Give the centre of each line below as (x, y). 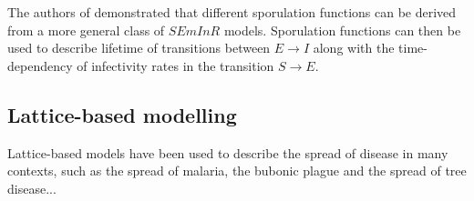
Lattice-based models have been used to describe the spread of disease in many (228, 152)
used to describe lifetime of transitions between (139, 48)
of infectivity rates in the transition (175, 65)
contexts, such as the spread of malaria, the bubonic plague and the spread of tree (237, 171)
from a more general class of (86, 30)
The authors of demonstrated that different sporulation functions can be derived (232, 12)
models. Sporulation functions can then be (342, 30)
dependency (40, 65)
